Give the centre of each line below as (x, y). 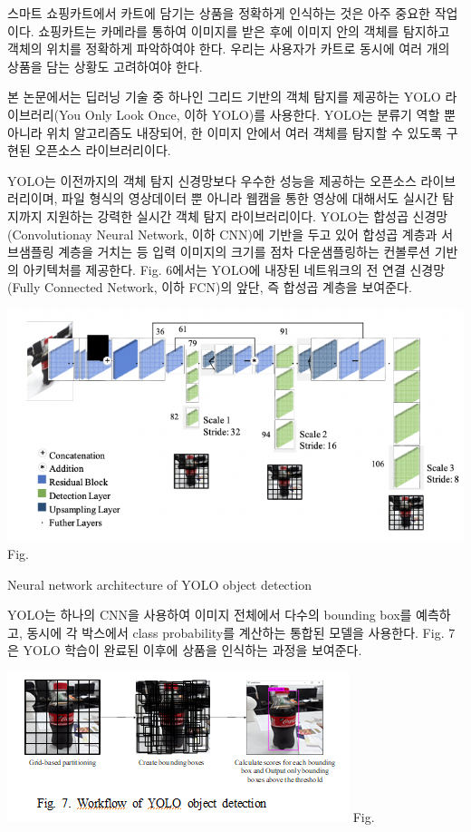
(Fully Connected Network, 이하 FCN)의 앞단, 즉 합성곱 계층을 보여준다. (210, 287)
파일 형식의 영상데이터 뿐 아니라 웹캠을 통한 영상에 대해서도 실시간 (250, 198)
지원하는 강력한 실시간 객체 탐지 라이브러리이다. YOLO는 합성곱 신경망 (247, 215)
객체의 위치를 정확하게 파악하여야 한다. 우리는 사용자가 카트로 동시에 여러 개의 (229, 49)
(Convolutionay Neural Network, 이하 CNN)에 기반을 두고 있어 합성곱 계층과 (222, 234)
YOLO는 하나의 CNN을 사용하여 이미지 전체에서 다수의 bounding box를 (210, 615)
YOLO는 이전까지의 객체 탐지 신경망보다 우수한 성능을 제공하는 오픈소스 (212, 180)
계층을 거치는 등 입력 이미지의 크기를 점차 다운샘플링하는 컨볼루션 (244, 252)
